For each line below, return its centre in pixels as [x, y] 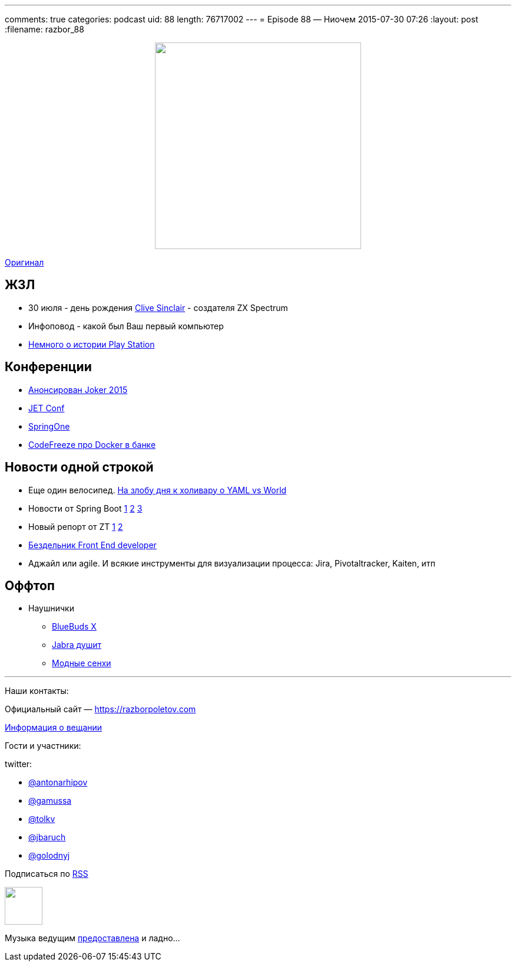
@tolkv [42, 819]
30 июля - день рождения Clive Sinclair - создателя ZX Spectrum [158, 307]
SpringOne [49, 426]
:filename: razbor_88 [44, 29]
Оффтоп [30, 585]
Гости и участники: [43, 746]
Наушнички [51, 608]
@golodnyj [49, 856]
